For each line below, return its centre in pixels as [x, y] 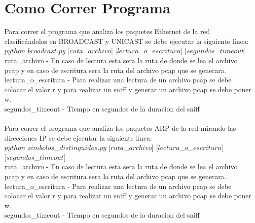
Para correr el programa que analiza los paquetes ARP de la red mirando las [120, 128]
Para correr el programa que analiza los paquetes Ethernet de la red [107, 31]
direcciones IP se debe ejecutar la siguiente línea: [78, 137]
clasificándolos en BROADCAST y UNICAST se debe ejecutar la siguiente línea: [127, 41]
